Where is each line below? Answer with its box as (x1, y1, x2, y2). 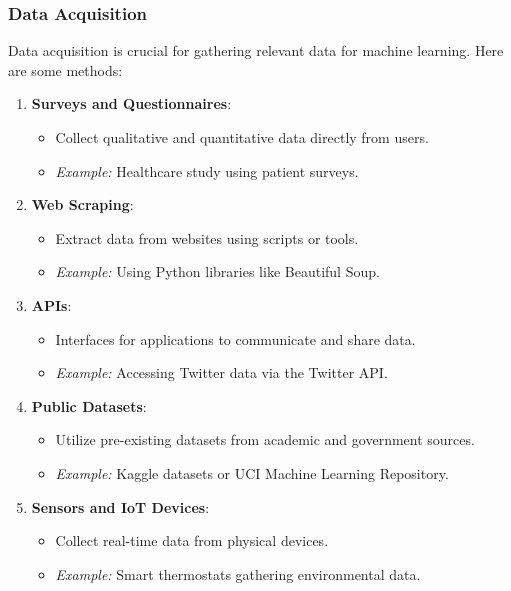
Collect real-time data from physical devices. (55, 530, 329, 551)
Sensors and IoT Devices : (31, 496, 210, 517)
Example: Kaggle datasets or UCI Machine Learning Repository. (55, 462, 449, 483)
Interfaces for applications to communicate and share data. (55, 328, 416, 349)
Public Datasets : (31, 395, 147, 416)
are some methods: (8, 59, 123, 80)
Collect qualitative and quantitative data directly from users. (55, 127, 429, 147)
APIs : (31, 294, 72, 315)
